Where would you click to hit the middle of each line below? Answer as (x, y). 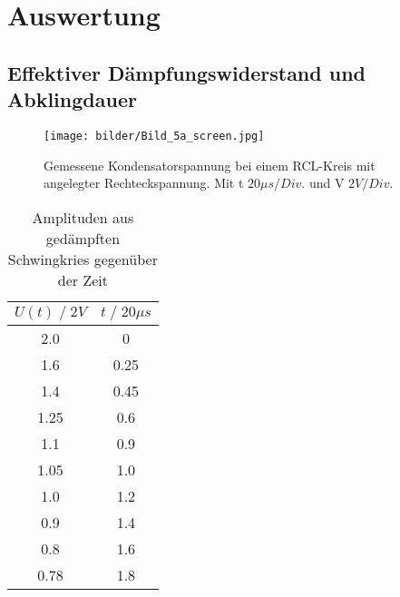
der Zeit (83, 279)
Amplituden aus (83, 217)
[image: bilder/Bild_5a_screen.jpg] (154, 136)
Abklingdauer (72, 99)
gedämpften (83, 238)
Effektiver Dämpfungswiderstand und (187, 72)
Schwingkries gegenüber (83, 259)
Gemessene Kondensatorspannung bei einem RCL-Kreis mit (210, 165)
